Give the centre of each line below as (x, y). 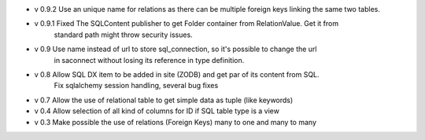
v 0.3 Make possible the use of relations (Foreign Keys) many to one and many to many (176, 122)
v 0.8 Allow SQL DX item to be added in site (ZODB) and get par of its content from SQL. (177, 74)
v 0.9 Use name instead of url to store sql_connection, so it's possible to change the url (176, 49)
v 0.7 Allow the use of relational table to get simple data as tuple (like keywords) (164, 100)
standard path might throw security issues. (123, 35)
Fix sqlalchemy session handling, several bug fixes (136, 86)
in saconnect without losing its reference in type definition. (149, 60)
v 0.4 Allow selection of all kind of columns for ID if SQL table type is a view (157, 111)
